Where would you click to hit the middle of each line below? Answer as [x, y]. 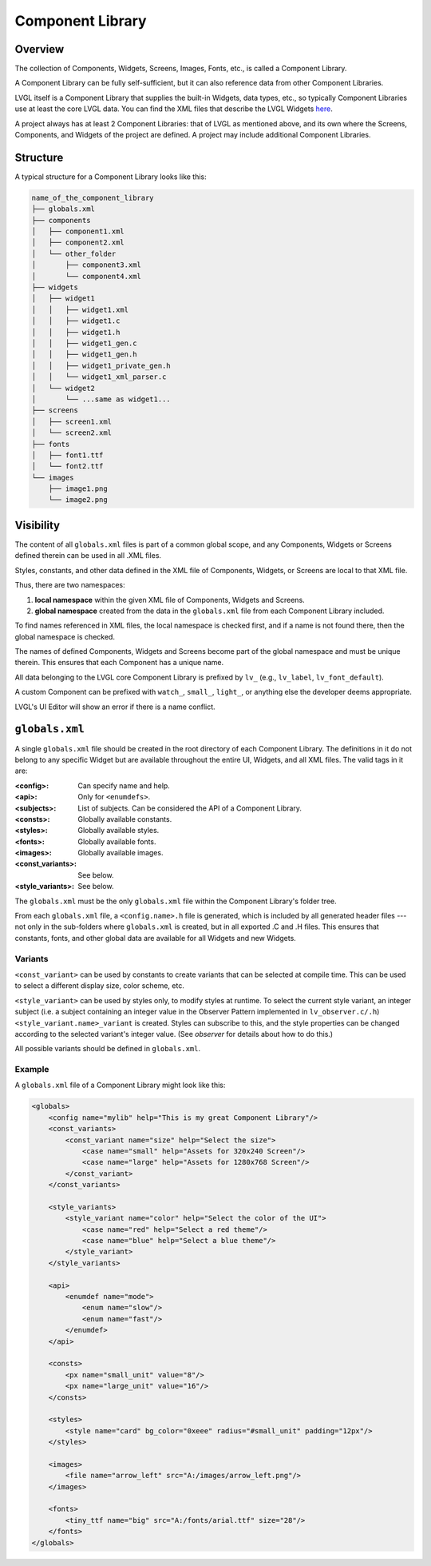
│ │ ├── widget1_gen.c [84, 343]
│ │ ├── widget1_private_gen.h [101, 365]
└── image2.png [78, 500]
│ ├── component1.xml [78, 231]
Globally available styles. [119, 831]
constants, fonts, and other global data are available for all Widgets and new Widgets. [156, 938]
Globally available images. [121, 853]
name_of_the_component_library [93, 197]
